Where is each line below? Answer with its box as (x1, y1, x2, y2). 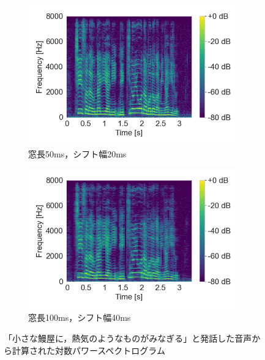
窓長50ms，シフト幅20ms (28, 147, 127, 160)
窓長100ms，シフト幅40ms (28, 311, 131, 324)
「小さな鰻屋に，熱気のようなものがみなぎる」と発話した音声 (4, 332, 252, 345)
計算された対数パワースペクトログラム (12, 343, 165, 356)
